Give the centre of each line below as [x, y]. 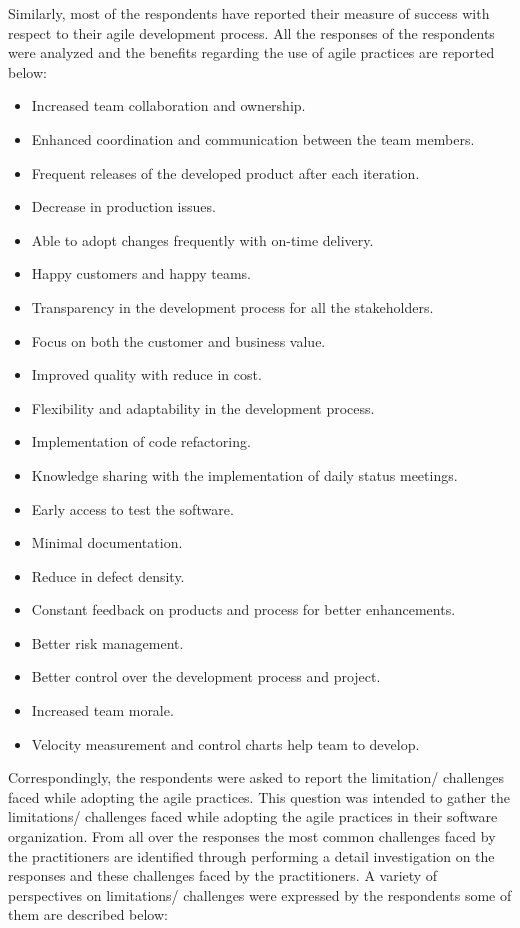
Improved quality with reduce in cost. [146, 374]
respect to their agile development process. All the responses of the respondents [251, 32]
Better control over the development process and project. [206, 676]
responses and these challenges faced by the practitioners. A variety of [223, 875]
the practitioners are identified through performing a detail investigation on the [251, 855]
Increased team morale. [102, 710]
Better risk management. [107, 642]
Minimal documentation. [107, 542]
